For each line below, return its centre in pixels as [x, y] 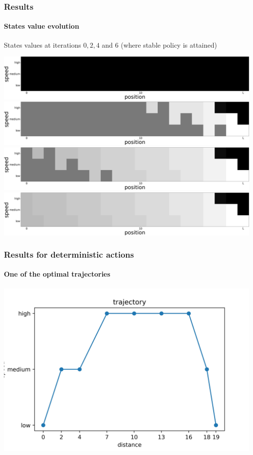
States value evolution [42, 26]
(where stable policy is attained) [169, 44]
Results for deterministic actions [69, 254]
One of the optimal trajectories [57, 274]
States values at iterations [43, 44]
